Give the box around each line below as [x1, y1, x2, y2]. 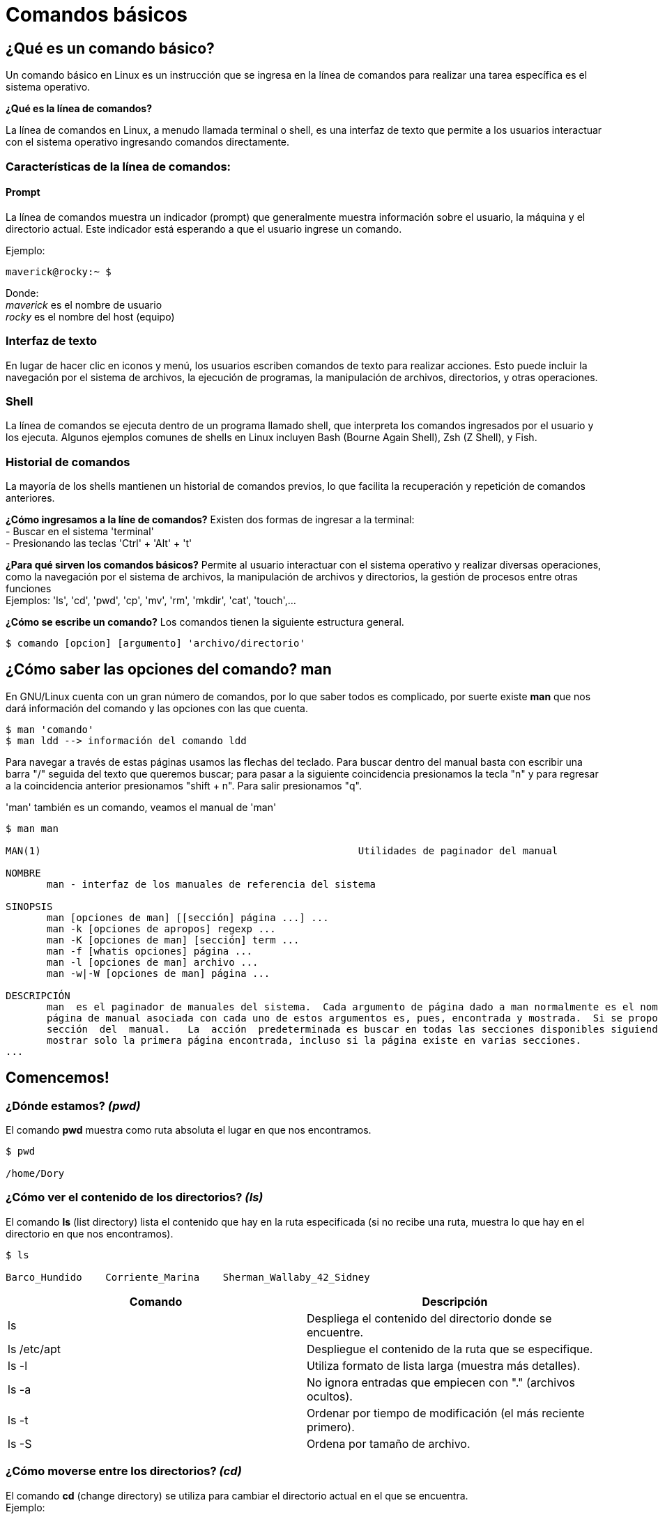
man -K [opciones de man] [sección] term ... [47, 934, 300, 946]
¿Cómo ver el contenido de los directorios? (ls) [6, 1190, 263, 1205]
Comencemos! [6, 1069, 109, 1087]
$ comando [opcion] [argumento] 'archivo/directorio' [6, 638, 305, 649]
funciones [6, 583, 52, 595]
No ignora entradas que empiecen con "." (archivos [307, 1375, 575, 1389]
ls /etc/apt [8, 1341, 61, 1356]
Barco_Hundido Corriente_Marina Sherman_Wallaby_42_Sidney [6, 1271, 370, 1283]
